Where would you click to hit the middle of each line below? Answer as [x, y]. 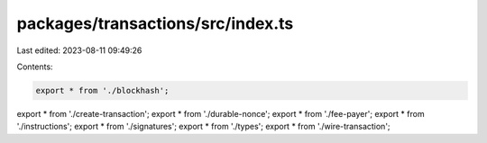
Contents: [35, 67]
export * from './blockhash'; [102, 90]
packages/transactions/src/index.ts [155, 23]
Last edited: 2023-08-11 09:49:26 [79, 50]
